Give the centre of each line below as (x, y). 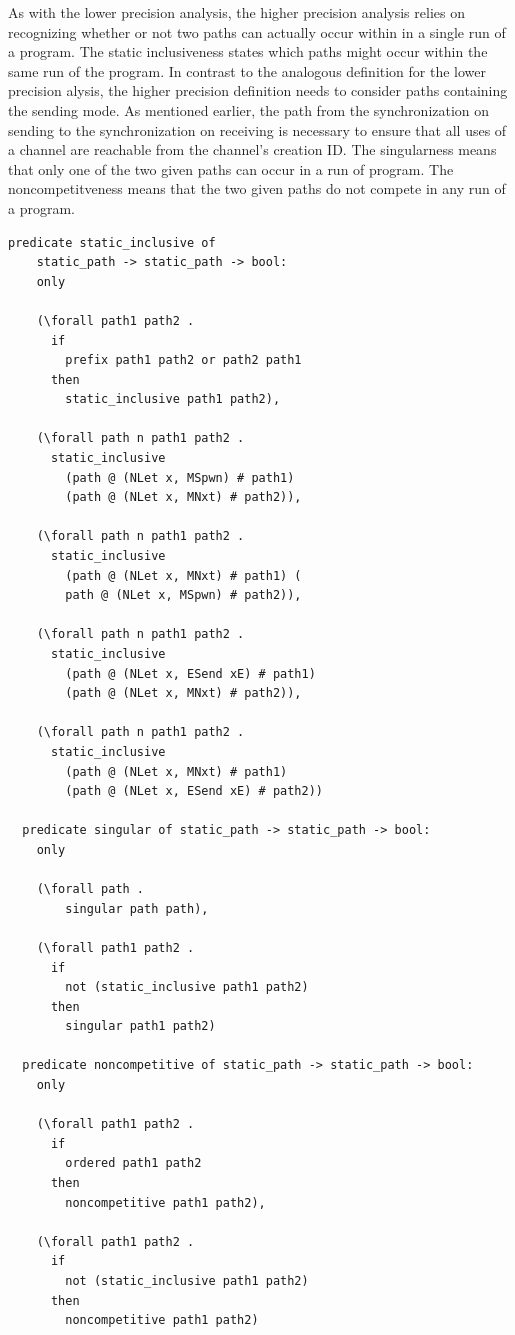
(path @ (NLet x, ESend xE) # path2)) (194, 791)
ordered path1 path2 (133, 1163)
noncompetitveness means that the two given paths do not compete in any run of (257, 188)
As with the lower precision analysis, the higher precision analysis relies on (236, 12)
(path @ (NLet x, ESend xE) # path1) (190, 673)
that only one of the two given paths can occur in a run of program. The (231, 168)
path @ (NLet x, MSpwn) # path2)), (183, 595)
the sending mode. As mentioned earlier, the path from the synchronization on (249, 109)
